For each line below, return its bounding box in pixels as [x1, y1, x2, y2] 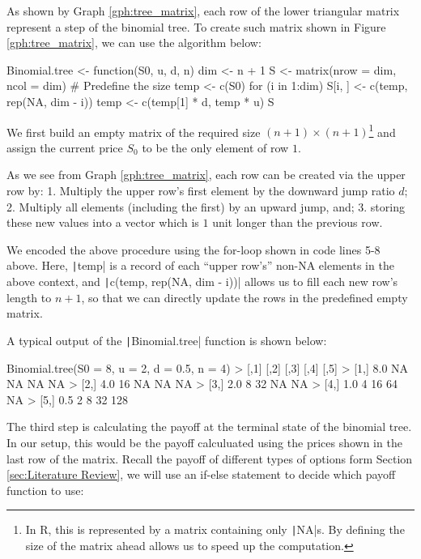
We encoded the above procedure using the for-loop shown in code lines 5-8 [6, 241, 381, 258]
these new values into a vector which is [6, 214, 199, 231]
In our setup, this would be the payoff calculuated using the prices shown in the [6, 433, 402, 450]
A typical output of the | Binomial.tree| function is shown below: [6, 331, 327, 348]
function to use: [6, 481, 84, 498]
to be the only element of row [142, 139, 289, 156]
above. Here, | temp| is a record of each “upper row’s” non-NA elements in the [6, 257, 394, 274]
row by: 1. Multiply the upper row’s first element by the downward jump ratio [6, 182, 395, 198]
